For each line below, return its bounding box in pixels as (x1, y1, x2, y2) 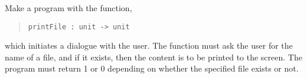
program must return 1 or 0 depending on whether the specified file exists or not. (5, 62, 299, 74)
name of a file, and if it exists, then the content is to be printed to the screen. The (5, 50, 302, 63)
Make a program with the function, (5, 2, 132, 13)
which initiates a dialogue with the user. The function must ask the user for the (5, 39, 293, 52)
